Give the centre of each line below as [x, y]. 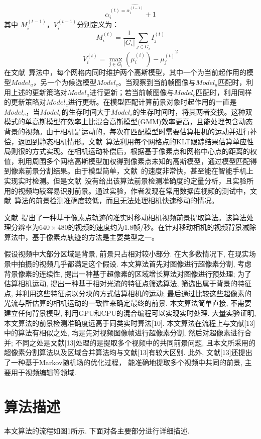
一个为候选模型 [72, 82]
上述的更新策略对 [39, 92]
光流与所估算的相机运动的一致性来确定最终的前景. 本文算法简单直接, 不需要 [128, 303]
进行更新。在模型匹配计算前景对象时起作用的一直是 [152, 102]
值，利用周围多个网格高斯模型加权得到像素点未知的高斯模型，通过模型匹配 [127, 161]
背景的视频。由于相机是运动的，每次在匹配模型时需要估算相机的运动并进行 [127, 131]
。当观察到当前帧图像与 [157, 82]
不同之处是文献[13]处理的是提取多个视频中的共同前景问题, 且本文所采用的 [135, 342]
